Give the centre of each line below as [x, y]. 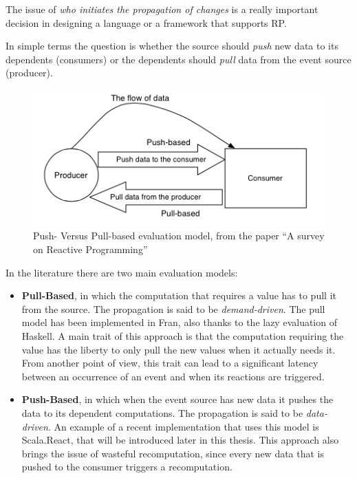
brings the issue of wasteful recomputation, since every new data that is [173, 453]
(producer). [29, 73]
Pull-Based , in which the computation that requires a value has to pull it [179, 295]
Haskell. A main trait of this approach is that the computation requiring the [183, 335]
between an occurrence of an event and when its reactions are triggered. [173, 376]
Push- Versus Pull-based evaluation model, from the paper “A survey [179, 236]
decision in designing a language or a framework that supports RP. [146, 22]
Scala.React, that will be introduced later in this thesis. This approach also [180, 440]
